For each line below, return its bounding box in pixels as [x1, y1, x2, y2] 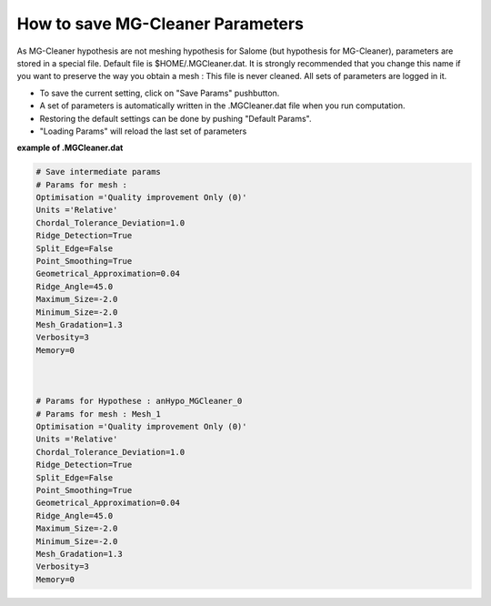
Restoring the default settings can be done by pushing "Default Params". [39, 113, 313, 124]
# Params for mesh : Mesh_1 [35, 409, 161, 419]
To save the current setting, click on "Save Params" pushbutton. [39, 87, 280, 98]
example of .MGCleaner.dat [16, 142, 124, 154]
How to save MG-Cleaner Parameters [16, 14, 305, 34]
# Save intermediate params [35, 167, 161, 177]
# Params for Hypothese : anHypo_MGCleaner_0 [35, 396, 243, 407]
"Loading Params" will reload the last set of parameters [39, 126, 247, 136]
